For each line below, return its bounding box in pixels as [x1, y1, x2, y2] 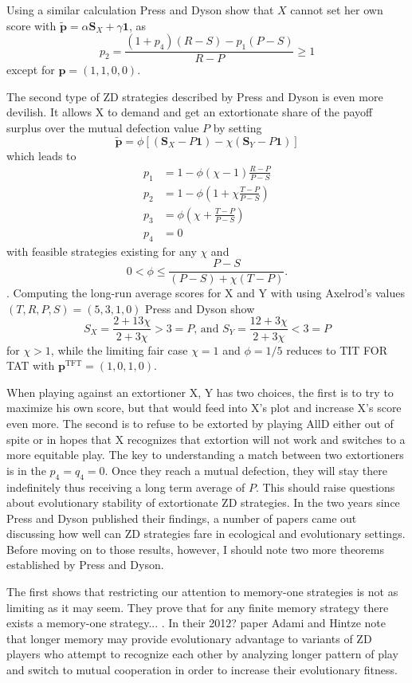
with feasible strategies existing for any [6, 242, 197, 259]
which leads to [6, 147, 77, 163]
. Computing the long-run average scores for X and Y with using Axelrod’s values [6, 285, 405, 301]
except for [6, 61, 55, 78]
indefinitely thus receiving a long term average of [6, 478, 245, 495]
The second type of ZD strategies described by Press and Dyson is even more [6, 88, 383, 104]
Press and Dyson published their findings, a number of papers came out [6, 509, 357, 526]
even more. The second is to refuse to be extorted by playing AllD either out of [6, 414, 394, 431]
